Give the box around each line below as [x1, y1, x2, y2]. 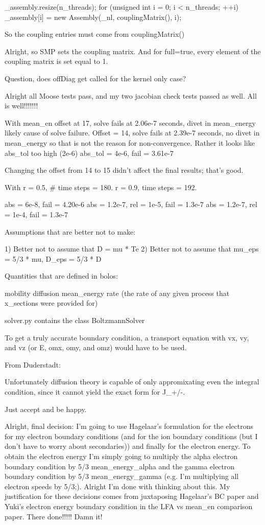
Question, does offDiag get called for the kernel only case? [5, 73, 186, 83]
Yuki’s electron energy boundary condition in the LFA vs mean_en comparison [5, 500, 253, 511]
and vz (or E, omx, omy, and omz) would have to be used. [5, 342, 187, 353]
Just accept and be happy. [5, 403, 87, 414]
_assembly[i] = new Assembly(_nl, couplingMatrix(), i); [5, 11, 182, 22]
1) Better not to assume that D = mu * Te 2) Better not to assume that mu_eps [5, 243, 259, 254]
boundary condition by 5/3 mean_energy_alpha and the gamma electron [5, 461, 235, 471]
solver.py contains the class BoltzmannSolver [5, 315, 145, 326]
